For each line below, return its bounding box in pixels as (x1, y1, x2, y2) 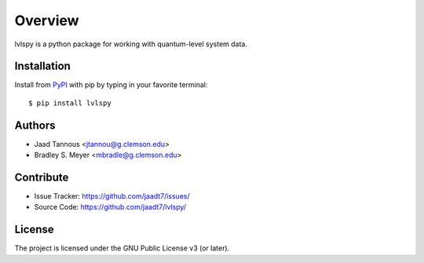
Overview (14, 12, 79, 29)
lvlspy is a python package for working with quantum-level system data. (14, 39, 247, 49)
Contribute (14, 170, 69, 184)
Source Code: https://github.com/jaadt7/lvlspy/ (34, 203, 187, 212)
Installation (14, 60, 71, 73)
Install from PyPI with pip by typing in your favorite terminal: (14, 80, 208, 89)
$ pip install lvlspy (28, 98, 111, 108)
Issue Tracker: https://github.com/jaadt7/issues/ (34, 192, 190, 201)
